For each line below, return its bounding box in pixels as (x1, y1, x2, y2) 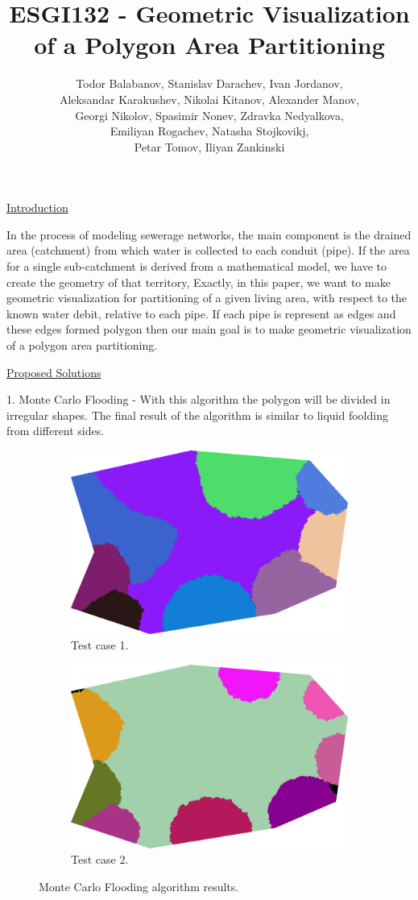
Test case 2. (71, 851, 129, 868)
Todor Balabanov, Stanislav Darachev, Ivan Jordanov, (76, 75, 343, 92)
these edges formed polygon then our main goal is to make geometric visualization (6, 321, 412, 338)
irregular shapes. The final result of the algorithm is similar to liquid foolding (6, 406, 388, 423)
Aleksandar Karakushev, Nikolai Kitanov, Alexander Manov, (59, 90, 360, 107)
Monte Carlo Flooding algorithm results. (39, 877, 239, 894)
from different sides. (6, 422, 105, 439)
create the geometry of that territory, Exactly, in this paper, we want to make (6, 273, 391, 290)
